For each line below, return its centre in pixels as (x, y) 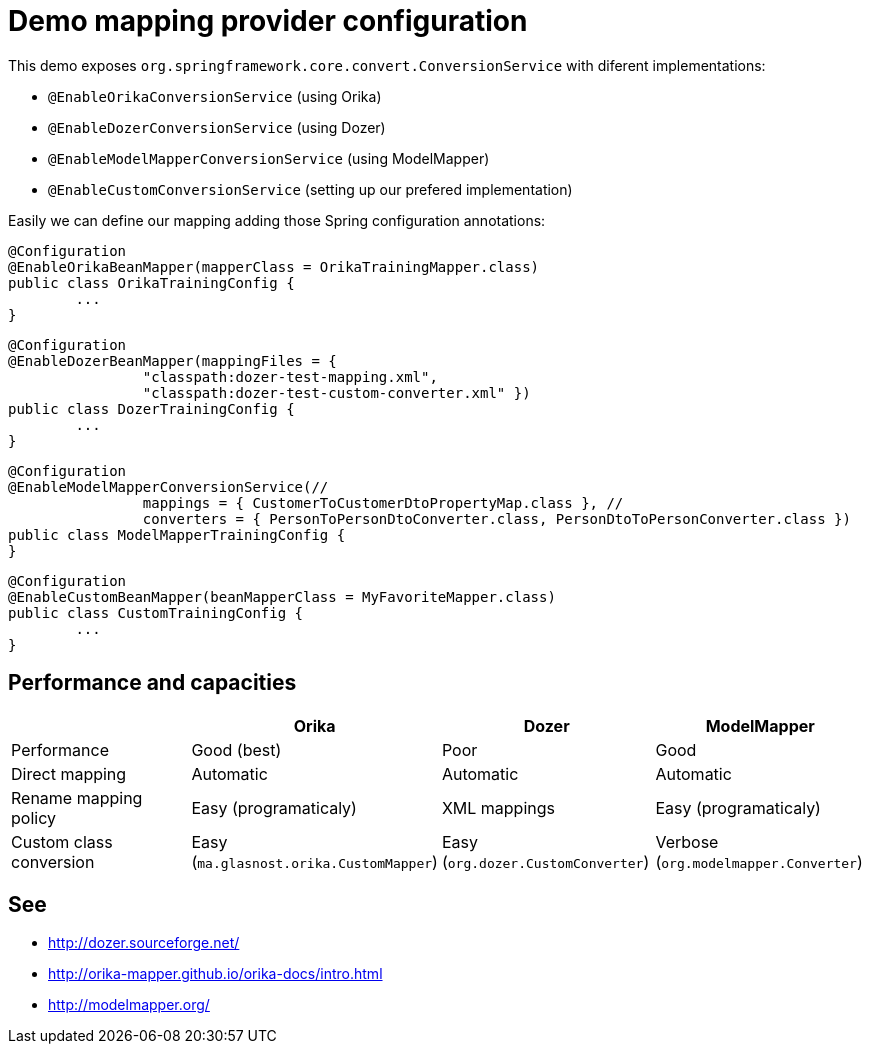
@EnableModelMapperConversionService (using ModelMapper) (269, 158)
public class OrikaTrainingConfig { (151, 282)
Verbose (687, 841)
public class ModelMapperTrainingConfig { (177, 534)
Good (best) (236, 749)
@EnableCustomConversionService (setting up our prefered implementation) (310, 189)
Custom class (62, 841)
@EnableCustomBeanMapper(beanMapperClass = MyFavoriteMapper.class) (282, 596)
